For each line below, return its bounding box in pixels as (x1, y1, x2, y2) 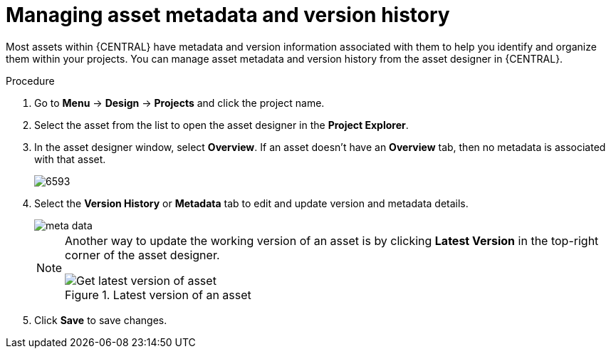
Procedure (6, 74, 55, 87)
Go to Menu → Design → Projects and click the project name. (34, 96, 325, 109)
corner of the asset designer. (65, 247, 220, 262)
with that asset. (34, 152, 106, 165)
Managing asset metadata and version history (6, 3, 450, 27)
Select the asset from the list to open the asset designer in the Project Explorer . (34, 118, 409, 131)
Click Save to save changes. (34, 313, 167, 326)
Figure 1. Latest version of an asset (65, 287, 251, 302)
